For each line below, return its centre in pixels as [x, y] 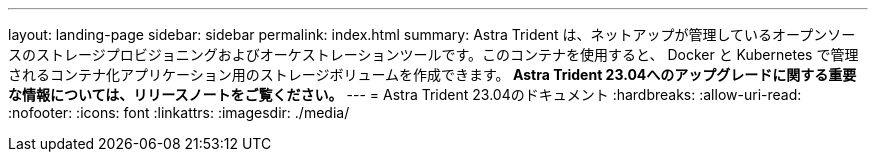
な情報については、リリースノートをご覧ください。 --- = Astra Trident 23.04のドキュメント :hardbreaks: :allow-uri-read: [405, 94]
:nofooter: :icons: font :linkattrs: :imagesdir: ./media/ [179, 112]
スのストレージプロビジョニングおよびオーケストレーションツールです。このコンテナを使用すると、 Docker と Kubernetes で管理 [433, 54]
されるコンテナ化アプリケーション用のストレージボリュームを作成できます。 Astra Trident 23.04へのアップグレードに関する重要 [432, 74]
